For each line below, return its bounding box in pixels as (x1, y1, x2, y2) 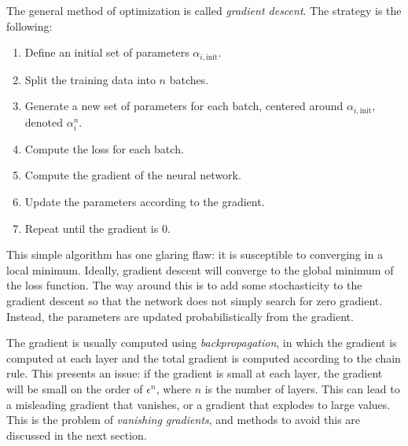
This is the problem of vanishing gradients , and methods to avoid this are (6, 411, 361, 428)
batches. (169, 71, 209, 87)
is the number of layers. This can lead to (204, 380, 400, 396)
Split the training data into (24, 71, 156, 87)
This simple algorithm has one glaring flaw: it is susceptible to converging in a (6, 246, 383, 263)
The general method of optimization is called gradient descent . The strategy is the (6, 2, 402, 18)
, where (156, 380, 191, 396)
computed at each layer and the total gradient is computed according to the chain (6, 349, 401, 366)
